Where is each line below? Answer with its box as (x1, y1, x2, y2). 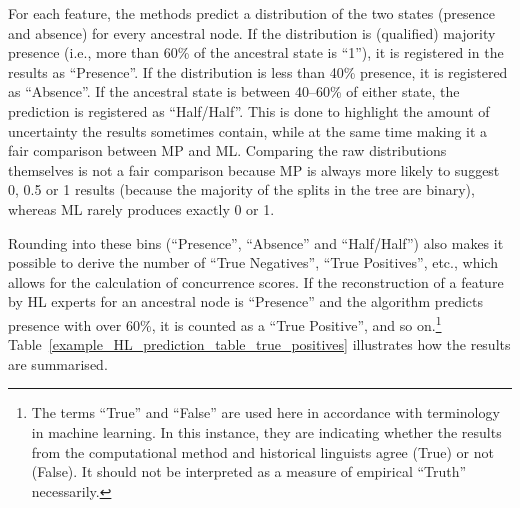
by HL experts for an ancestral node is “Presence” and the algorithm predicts (8, 291, 484, 312)
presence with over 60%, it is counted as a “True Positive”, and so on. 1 (8, 311, 442, 335)
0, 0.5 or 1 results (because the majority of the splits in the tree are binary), (8, 179, 475, 200)
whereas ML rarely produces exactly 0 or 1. (8, 198, 275, 219)
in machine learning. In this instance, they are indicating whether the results (31, 421, 502, 442)
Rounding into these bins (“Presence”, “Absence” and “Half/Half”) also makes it (8, 232, 504, 253)
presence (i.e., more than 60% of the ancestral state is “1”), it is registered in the (8, 42, 504, 63)
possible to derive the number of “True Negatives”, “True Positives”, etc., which (8, 252, 498, 273)
